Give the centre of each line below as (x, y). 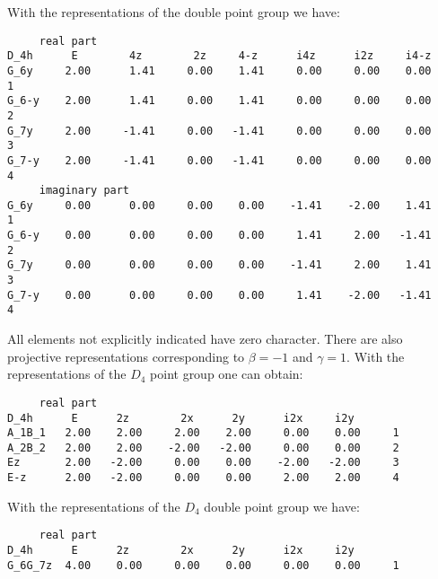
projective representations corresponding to (126, 356)
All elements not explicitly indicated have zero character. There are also (205, 339)
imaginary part (84, 191)
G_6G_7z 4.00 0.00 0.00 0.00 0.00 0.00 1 (203, 565)
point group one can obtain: (227, 374)
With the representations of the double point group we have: (174, 12)
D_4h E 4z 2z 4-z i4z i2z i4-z (219, 56)
